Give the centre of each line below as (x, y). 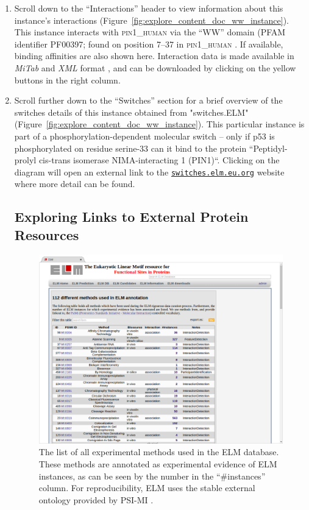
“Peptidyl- (268, 148)
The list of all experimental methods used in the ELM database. (159, 452)
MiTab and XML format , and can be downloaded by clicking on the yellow (155, 67)
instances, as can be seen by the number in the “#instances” (152, 476)
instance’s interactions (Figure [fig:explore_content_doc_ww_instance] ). (152, 20)
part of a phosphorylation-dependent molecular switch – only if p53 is (144, 136)
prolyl (25, 160)
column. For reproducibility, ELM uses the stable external (147, 488)
